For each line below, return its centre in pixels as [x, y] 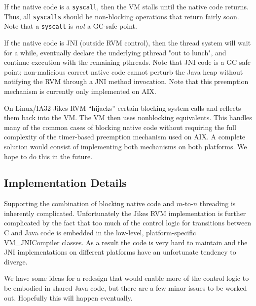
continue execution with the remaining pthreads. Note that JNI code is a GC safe [127, 62]
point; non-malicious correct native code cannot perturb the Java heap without [124, 71]
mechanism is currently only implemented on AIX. [80, 91]
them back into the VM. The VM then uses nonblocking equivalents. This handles [128, 117]
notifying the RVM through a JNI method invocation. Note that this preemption [126, 81]
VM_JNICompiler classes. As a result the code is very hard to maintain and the [126, 242]
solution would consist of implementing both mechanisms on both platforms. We [126, 146]
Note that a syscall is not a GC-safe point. [71, 26]
